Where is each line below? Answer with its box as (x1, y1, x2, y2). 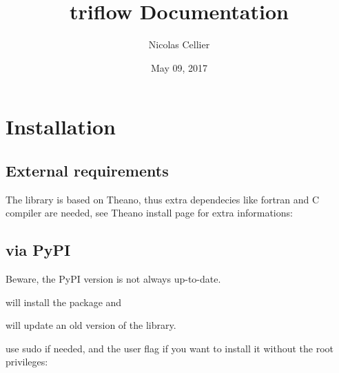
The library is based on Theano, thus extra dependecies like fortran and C (6, 192, 320, 206)
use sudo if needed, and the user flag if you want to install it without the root (6, 341, 334, 355)
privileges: (6, 354, 48, 369)
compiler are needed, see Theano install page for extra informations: (6, 205, 293, 220)
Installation (6, 112, 116, 141)
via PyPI (6, 239, 71, 261)
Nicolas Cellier (148, 37, 210, 52)
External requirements (6, 159, 169, 181)
